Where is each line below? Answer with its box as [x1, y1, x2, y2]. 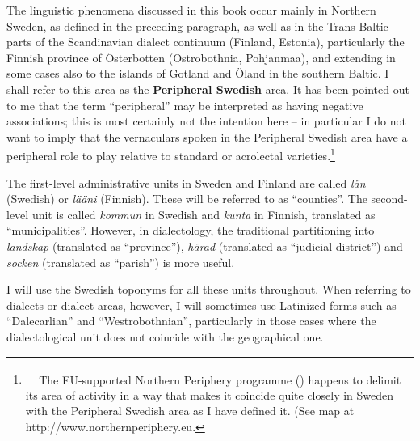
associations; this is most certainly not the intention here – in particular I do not [6, 112, 406, 129]
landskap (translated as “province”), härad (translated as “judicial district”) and [6, 237, 403, 254]
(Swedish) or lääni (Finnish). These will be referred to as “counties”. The [6, 190, 367, 207]
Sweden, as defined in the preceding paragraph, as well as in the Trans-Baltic [6, 17, 388, 34]
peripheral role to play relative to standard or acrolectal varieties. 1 [6, 145, 335, 163]
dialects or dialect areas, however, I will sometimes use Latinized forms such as [6, 296, 397, 313]
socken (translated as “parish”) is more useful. [6, 253, 235, 270]
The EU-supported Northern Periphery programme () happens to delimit [39, 371, 401, 388]
